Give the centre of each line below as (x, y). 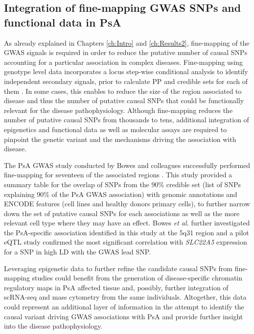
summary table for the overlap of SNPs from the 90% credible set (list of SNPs (122, 184)
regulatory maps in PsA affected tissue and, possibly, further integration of (116, 287)
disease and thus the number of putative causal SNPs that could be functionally (124, 100)
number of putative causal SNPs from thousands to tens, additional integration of (127, 120)
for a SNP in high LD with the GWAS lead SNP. (78, 252)
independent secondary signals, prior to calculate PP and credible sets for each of (126, 81)
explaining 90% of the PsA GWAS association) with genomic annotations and (121, 194)
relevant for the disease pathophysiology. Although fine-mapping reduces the (118, 110)
